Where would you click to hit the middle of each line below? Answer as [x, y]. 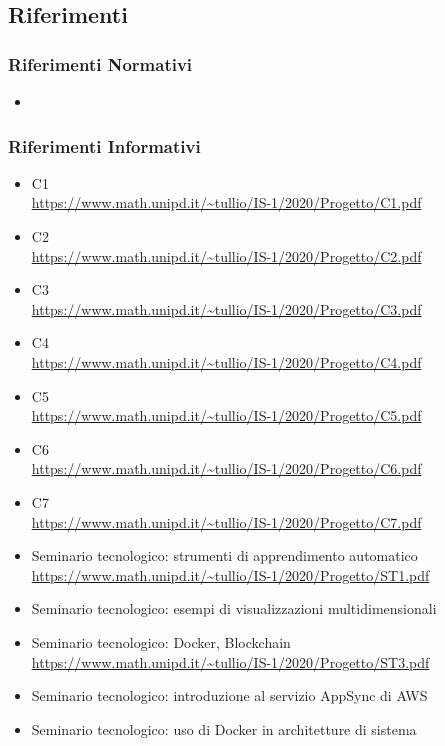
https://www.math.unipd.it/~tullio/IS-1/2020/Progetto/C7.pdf [226, 521]
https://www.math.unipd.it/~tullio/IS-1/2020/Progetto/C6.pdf [226, 468]
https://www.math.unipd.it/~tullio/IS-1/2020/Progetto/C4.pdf [226, 361]
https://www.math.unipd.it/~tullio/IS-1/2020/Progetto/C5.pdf [226, 415]
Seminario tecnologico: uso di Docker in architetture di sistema [224, 728]
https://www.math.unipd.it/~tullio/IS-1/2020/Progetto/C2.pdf [226, 255]
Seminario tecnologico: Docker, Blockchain [161, 641]
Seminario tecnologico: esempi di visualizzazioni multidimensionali [234, 608]
